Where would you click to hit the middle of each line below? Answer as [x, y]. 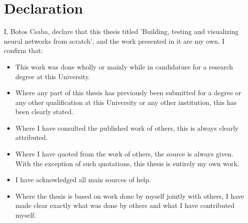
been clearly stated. [44, 111]
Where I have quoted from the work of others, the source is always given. [124, 154]
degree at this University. [53, 76]
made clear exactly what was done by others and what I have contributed [125, 205]
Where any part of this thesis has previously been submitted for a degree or [128, 93]
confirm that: [24, 50]
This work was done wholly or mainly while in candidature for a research [124, 66]
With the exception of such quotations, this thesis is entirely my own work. [127, 163]
